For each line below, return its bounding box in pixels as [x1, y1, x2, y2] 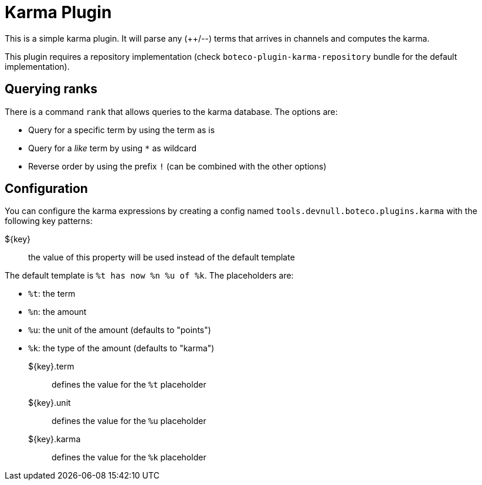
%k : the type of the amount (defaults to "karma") [28, 343, 215, 354]
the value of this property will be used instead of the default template [28, 252, 295, 263]
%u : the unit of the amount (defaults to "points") [28, 325, 211, 335]
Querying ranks [5, 82, 97, 97]
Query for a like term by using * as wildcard [28, 143, 197, 153]
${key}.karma [28, 434, 81, 445]
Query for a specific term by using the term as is [28, 124, 215, 135]
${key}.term [28, 361, 74, 372]
